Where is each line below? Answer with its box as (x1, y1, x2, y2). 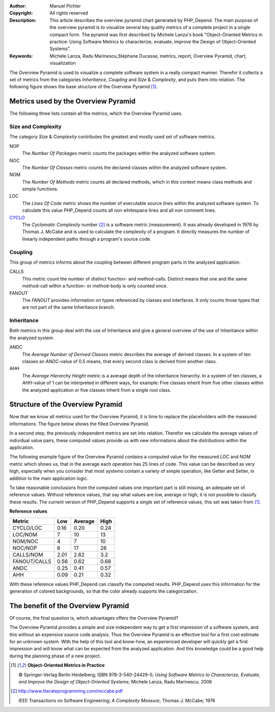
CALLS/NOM (12, 551, 43, 558)
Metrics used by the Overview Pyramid (9, 97, 136, 106)
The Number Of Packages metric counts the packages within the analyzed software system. (22, 150, 216, 157)
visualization (49, 60, 76, 66)
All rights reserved (49, 10, 89, 16)
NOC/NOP (12, 544, 37, 551)
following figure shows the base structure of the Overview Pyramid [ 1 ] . (9, 84, 158, 90)
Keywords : (9, 53, 33, 59)
